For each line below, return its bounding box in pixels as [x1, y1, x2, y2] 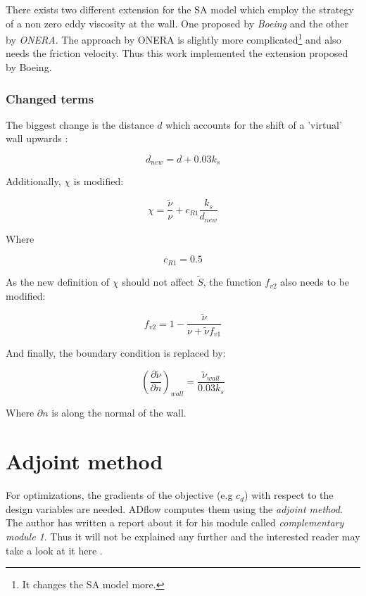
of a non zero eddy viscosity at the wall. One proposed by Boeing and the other [6, 15, 348, 30]
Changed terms [6, 89, 94, 107]
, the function [203, 274, 262, 289]
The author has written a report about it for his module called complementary [6, 515, 344, 530]
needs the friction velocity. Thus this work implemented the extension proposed [6, 46, 348, 61]
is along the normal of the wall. [51, 405, 187, 420]
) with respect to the [244, 488, 334, 502]
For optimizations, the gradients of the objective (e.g [6, 488, 233, 502]
